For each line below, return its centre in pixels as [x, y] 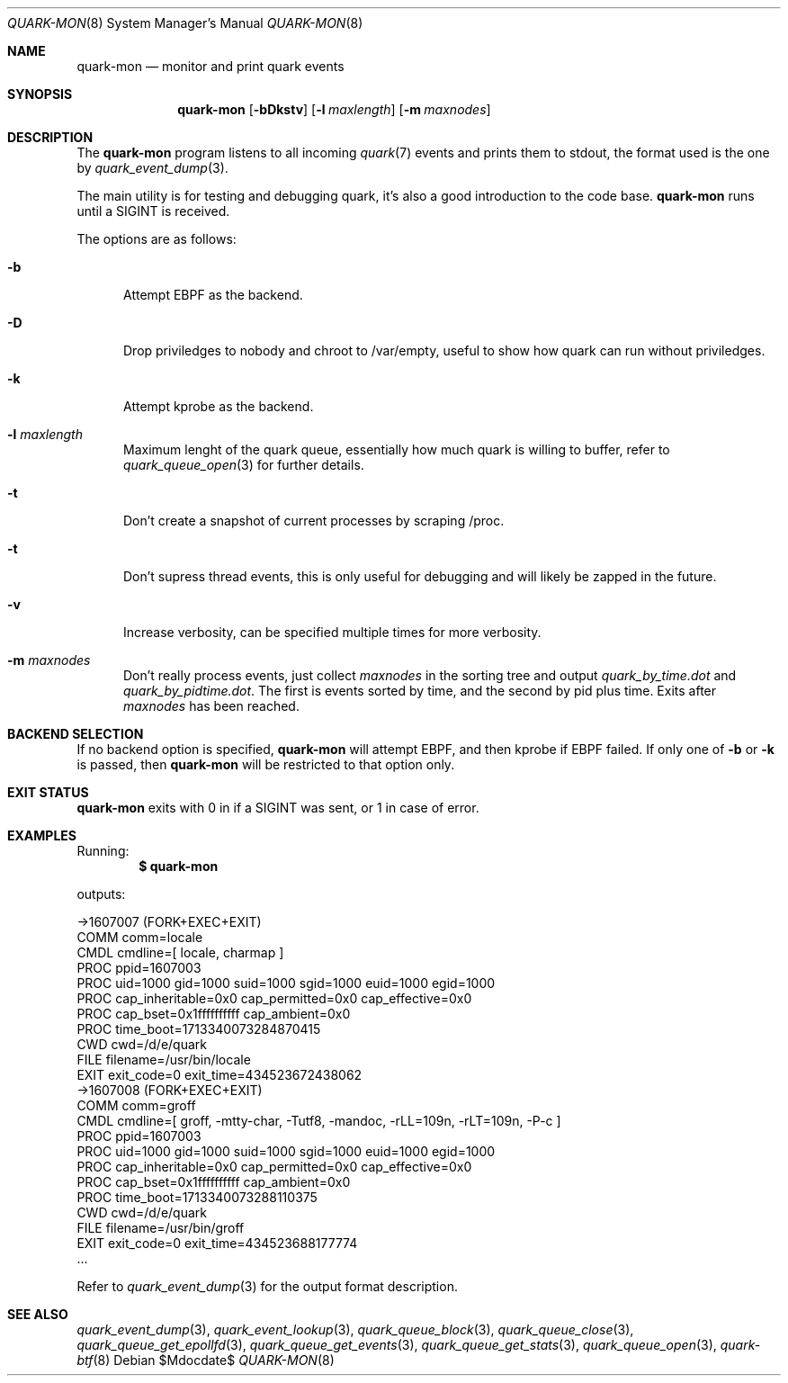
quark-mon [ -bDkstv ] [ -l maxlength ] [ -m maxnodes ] [334, 109]
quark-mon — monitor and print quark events [210, 66]
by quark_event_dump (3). [152, 168]
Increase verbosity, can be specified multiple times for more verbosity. [332, 632]
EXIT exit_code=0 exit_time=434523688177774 [217, 1243]
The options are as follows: [157, 239]
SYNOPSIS [40, 94]
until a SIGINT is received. [153, 211]
